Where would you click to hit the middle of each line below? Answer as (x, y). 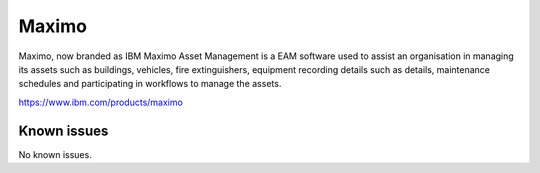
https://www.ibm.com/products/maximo (101, 102)
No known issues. (55, 154)
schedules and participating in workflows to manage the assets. (150, 84)
